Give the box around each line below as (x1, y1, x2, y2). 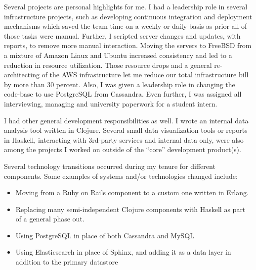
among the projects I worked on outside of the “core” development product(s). (4, 144, 241, 155)
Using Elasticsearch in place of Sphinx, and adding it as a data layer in (15, 247, 231, 257)
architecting (4, 69, 40, 80)
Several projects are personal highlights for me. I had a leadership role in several (4, 1, 248, 11)
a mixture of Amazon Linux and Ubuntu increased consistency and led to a (4, 50, 232, 60)
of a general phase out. (15, 214, 85, 224)
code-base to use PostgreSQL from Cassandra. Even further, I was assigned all (4, 89, 242, 99)
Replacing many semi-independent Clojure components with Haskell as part (15, 204, 246, 214)
